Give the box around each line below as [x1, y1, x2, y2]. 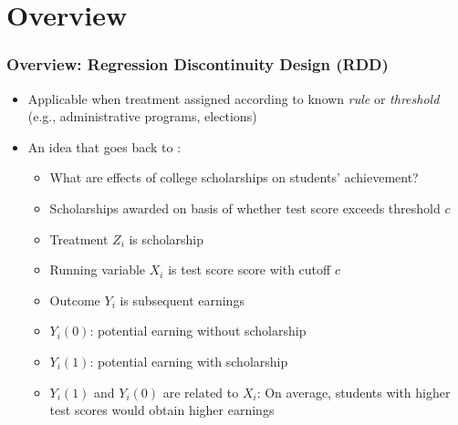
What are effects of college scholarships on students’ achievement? [49, 168, 419, 187]
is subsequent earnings [120, 290, 245, 309]
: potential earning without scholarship [89, 321, 307, 340]
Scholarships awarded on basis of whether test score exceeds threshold [49, 198, 441, 217]
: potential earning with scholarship [89, 351, 288, 370]
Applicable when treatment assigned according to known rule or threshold [27, 88, 440, 108]
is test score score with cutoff [168, 260, 331, 279]
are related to [162, 382, 239, 401]
